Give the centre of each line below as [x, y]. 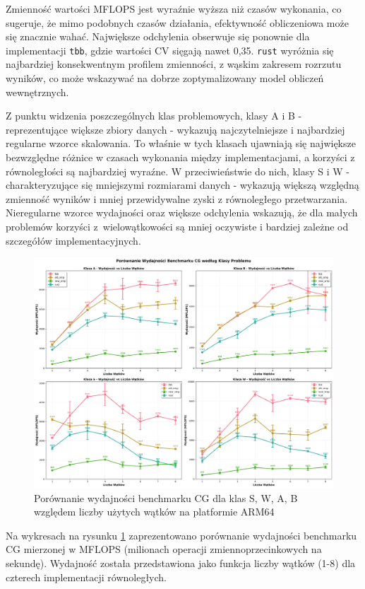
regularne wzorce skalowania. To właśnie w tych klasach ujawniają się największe [181, 143]
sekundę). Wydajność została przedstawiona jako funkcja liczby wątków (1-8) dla [181, 562]
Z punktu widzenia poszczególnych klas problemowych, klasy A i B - [154, 116]
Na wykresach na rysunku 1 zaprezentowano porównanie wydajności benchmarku [181, 535]
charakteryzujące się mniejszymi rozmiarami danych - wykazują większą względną [182, 185]
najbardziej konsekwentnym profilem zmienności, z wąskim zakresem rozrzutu [174, 64]
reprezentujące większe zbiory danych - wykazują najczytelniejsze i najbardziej [175, 129]
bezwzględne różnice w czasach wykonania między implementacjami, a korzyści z [180, 157]
